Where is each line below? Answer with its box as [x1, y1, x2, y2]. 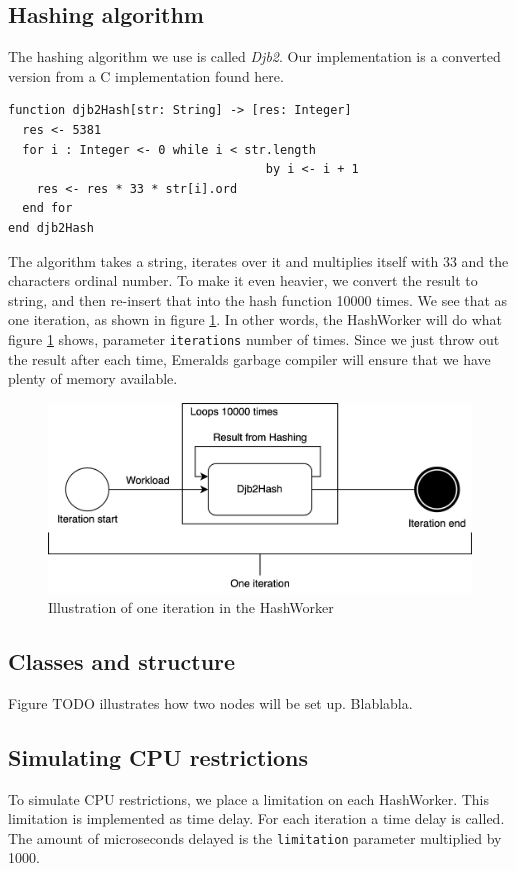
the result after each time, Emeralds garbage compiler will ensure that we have [8, 348, 491, 369]
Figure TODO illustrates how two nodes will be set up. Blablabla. [8, 692, 413, 713]
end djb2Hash [8, 220, 94, 235]
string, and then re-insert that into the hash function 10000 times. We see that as [8, 289, 508, 310]
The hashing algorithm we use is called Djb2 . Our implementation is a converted [8, 46, 501, 67]
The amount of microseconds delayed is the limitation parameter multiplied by [8, 827, 502, 848]
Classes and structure [8, 645, 236, 676]
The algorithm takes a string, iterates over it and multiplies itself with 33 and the [8, 250, 509, 271]
